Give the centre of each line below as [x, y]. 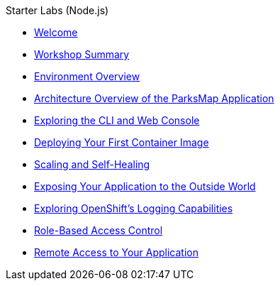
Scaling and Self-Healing [92, 164]
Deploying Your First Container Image [122, 142]
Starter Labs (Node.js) [57, 10]
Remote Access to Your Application [117, 252]
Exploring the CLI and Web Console [117, 120]
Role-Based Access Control [99, 230]
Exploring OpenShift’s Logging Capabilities [134, 208]
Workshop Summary [82, 54]
